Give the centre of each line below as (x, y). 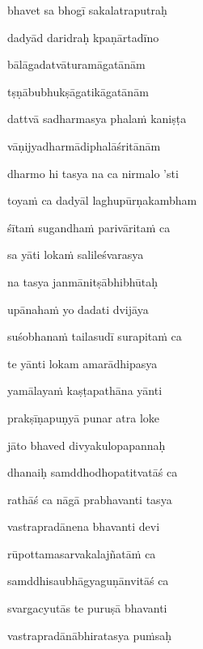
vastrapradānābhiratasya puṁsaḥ (89, 635)
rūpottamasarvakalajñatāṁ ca (82, 553)
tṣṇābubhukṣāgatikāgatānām (78, 91)
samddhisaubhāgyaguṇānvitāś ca (88, 581)
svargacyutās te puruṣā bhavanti (87, 608)
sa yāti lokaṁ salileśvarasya (76, 255)
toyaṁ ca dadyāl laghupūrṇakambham (102, 200)
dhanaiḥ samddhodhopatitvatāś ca (93, 472)
